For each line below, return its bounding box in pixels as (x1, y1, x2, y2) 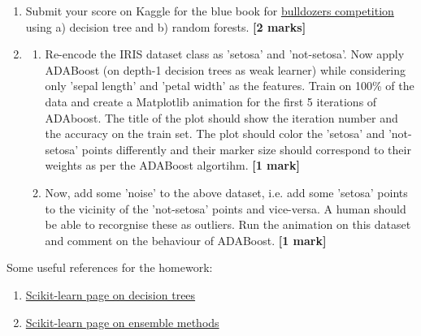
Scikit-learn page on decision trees (25, 286, 196, 303)
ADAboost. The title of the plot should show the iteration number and (45, 109, 398, 126)
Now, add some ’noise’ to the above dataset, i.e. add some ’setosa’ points (45, 183, 408, 200)
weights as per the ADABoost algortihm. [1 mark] (45, 157, 300, 174)
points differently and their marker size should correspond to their (81, 140, 411, 157)
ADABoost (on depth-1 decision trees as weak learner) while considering (45, 61, 406, 78)
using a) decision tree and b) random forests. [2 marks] (25, 18, 306, 35)
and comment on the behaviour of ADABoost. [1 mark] (45, 231, 327, 248)
